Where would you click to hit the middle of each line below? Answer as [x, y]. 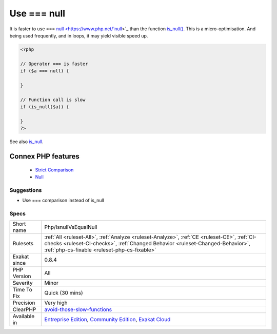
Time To [23, 290]
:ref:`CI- [247, 237]
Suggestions [26, 190]
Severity [23, 283]
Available [24, 317]
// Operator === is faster [54, 64]
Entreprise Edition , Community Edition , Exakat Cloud [107, 320]
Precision [24, 303]
